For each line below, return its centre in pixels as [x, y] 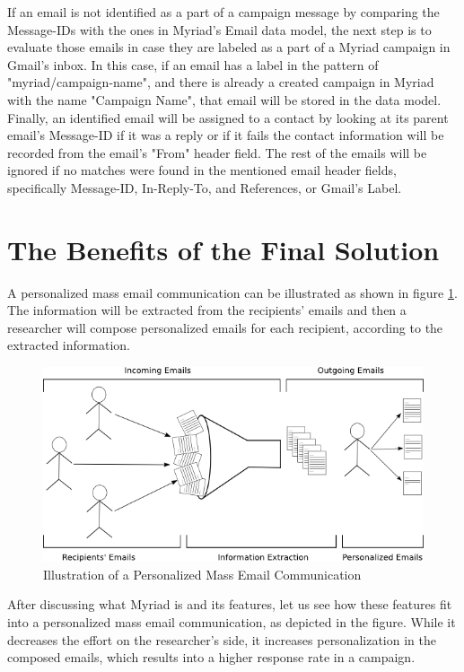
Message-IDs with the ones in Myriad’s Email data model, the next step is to [219, 29]
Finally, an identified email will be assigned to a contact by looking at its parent [228, 117]
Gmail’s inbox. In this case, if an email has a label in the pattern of [193, 64]
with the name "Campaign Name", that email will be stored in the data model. [224, 99]
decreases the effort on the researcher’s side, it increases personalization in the [222, 639]
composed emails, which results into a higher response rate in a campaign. [211, 657]
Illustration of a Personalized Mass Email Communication [202, 574]
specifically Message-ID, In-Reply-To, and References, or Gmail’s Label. [205, 187]
